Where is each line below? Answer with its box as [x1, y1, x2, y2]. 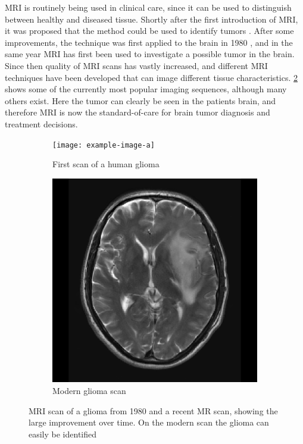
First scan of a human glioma [52, 158, 160, 170]
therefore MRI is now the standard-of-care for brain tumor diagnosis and [5, 106, 270, 118]
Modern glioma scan [52, 384, 126, 396]
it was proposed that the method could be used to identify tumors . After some [5, 24, 294, 37]
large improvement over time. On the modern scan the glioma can [29, 416, 269, 429]
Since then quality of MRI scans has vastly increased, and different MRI [5, 59, 268, 71]
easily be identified [29, 427, 97, 440]
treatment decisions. [5, 117, 78, 130]
